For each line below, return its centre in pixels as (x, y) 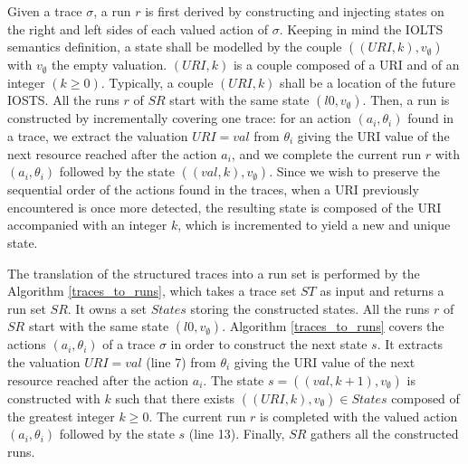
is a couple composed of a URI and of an (346, 65)
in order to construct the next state (269, 344)
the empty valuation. (110, 65)
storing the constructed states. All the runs (310, 308)
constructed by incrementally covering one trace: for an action (179, 118)
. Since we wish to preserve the (354, 171)
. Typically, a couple (157, 82)
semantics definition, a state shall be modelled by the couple (175, 47)
